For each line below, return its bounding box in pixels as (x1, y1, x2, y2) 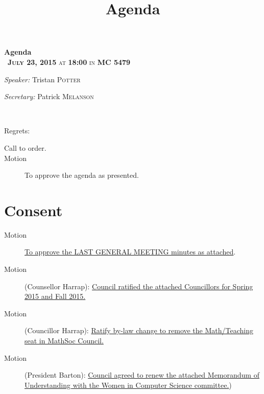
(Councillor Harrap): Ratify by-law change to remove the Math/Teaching (25, 325, 253, 336)
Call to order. (4, 142, 46, 153)
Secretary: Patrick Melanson (4, 91, 94, 102)
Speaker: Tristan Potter (4, 74, 81, 84)
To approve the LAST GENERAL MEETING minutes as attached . (25, 246, 236, 257)
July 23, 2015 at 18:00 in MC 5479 (8, 56, 131, 67)
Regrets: (4, 125, 30, 136)
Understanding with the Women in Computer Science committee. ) (25, 379, 232, 390)
